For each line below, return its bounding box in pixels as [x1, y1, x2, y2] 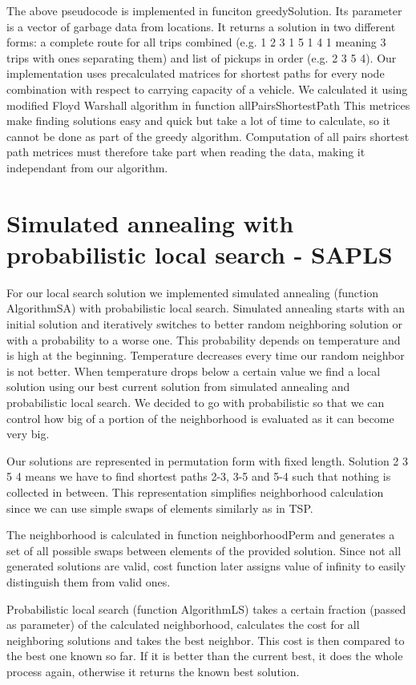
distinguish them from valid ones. [6, 573, 171, 590]
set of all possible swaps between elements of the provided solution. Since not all [6, 542, 402, 558]
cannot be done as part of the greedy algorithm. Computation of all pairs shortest [6, 127, 410, 144]
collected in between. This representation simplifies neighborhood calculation [6, 483, 384, 500]
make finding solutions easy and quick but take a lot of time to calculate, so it [6, 112, 391, 129]
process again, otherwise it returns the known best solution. [6, 663, 300, 679]
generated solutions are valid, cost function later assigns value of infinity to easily [6, 558, 406, 574]
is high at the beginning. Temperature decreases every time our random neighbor [6, 347, 405, 364]
